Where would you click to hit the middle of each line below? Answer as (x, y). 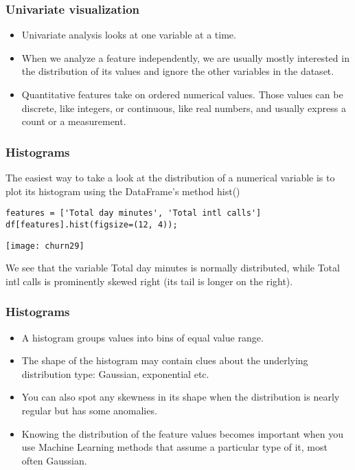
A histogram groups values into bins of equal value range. (142, 337)
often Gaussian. (54, 460)
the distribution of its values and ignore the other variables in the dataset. (178, 71)
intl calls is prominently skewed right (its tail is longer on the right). (149, 281)
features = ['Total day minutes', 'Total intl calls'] (134, 213)
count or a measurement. (74, 121)
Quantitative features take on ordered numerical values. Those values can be (182, 94)
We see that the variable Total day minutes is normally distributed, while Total (173, 268)
